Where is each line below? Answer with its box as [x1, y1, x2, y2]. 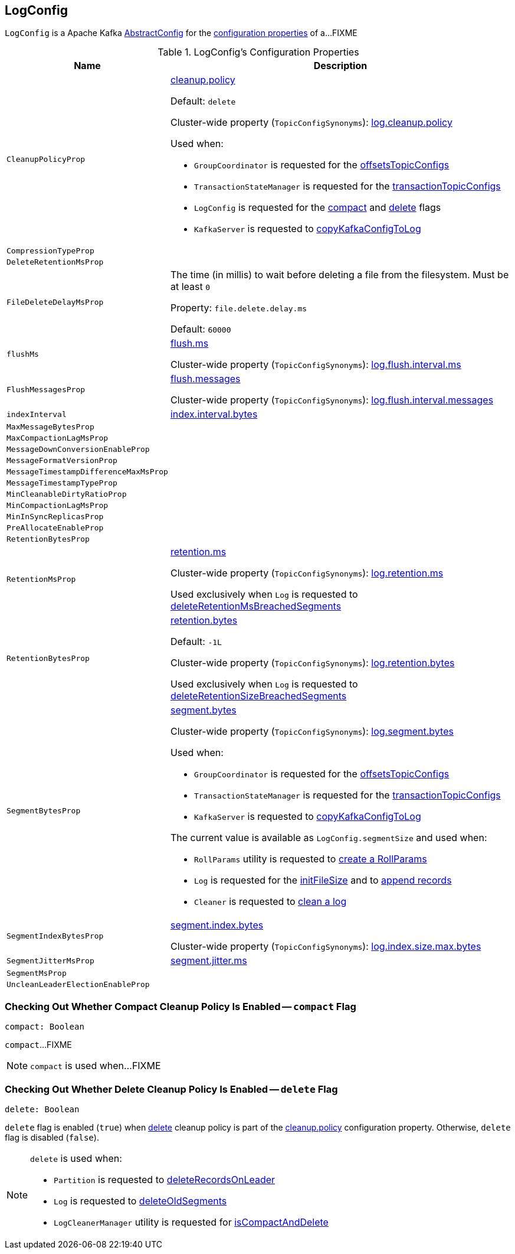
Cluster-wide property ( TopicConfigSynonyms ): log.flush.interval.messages [170, 394, 494, 406]
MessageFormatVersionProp [6, 456, 117, 465]
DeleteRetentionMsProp [6, 258, 104, 267]
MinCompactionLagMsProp [6, 501, 109, 510]
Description [313, 60, 368, 72]
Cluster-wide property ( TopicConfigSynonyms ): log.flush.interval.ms [170, 359, 461, 371]
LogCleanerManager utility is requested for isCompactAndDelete [54, 1216, 329, 1228]
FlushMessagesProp [6, 385, 86, 394]
